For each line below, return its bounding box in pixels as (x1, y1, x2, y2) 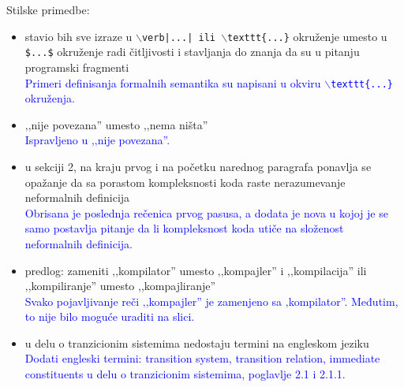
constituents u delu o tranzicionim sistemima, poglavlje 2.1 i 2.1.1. (24, 366, 346, 382)
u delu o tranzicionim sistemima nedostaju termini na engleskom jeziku (24, 334, 369, 351)
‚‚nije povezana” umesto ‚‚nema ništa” (24, 116, 208, 132)
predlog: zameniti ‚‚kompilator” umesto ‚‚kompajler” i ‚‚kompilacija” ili (24, 262, 367, 278)
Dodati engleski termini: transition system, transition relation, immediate (24, 350, 380, 367)
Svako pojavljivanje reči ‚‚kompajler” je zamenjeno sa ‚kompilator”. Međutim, (24, 292, 398, 309)
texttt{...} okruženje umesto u (227, 28, 387, 44)
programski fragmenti (24, 58, 129, 75)
